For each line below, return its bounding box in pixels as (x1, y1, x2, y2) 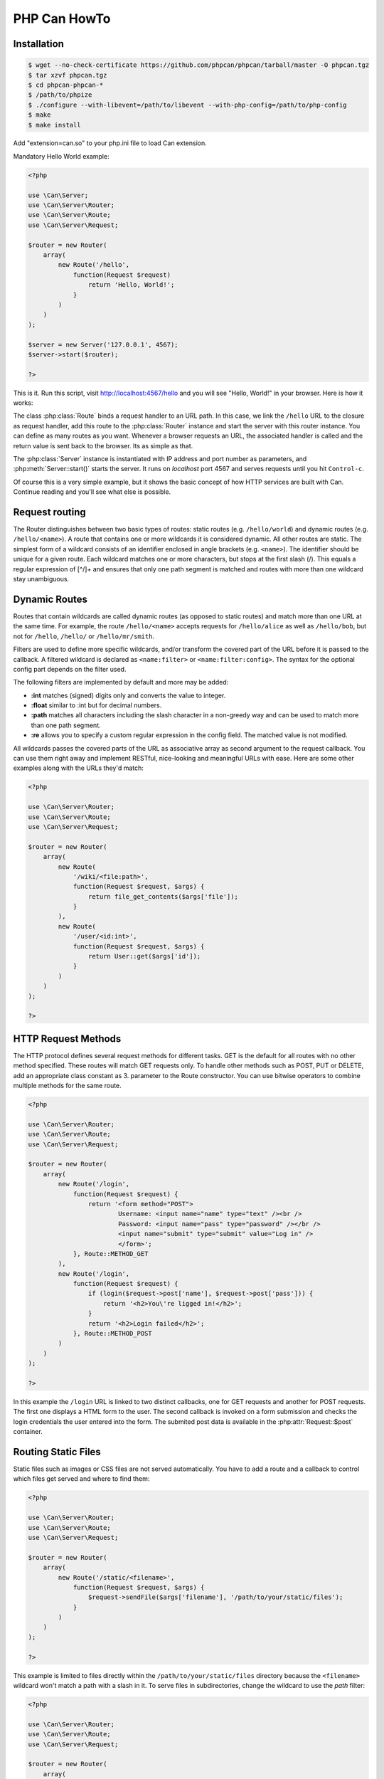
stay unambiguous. (13, 575, 70, 584)
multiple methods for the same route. (13, 1082, 122, 1090)
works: (13, 398, 33, 407)
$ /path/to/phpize (28, 91, 92, 99)
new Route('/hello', (58, 260, 130, 269)
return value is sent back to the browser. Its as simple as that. (13, 441, 193, 450)
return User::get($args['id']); (87, 952, 201, 961)
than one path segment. (31, 721, 101, 729)
